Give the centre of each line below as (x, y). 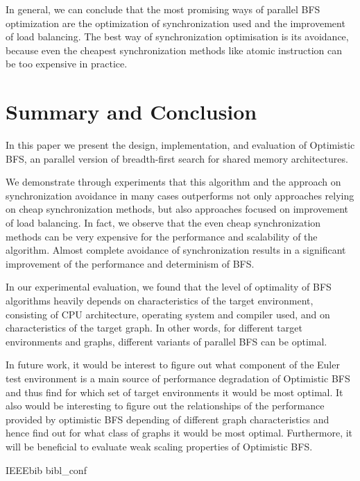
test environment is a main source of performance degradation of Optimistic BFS (178, 378)
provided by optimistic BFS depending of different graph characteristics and (168, 419)
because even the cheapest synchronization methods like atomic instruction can (174, 50)
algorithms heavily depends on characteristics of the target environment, (160, 301)
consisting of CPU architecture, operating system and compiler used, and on (168, 314)
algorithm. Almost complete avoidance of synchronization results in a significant (176, 250)
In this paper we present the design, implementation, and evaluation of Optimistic (180, 145)
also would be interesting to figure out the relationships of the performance (165, 406)
